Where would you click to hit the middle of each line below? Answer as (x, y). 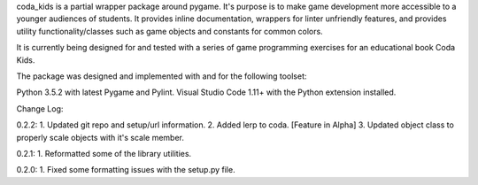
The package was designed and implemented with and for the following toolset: (162, 76)
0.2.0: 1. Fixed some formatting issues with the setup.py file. (126, 170)
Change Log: (40, 108)
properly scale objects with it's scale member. (100, 137)
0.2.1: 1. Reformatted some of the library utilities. (104, 153)
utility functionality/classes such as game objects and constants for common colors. (170, 31)
